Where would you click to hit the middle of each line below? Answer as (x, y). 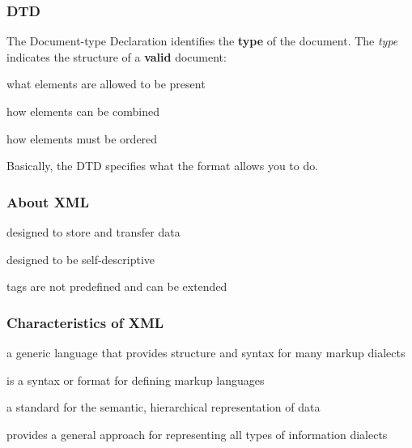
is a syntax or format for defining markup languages (136, 380)
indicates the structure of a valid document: (117, 56)
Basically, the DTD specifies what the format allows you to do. (163, 166)
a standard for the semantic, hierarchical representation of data (164, 407)
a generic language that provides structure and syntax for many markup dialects (206, 352)
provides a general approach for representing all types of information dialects (197, 434)
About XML (48, 201)
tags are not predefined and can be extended (117, 286)
